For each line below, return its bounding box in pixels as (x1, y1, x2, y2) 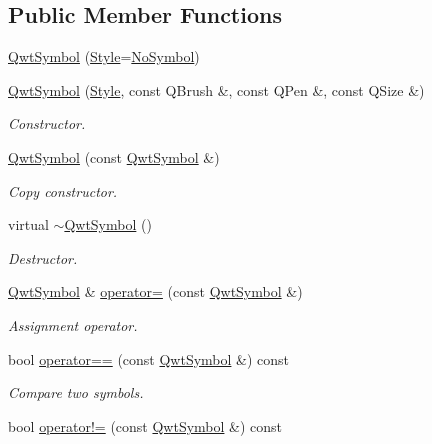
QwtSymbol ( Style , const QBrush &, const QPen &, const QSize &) (8, 79, 425, 100)
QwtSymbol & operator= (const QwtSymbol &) (8, 281, 303, 302)
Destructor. (8, 247, 78, 268)
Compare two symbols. (8, 382, 144, 403)
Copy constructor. (8, 180, 118, 201)
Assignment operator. (8, 314, 138, 335)
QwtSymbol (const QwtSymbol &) (8, 146, 220, 167)
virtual (8, 214, 49, 235)
